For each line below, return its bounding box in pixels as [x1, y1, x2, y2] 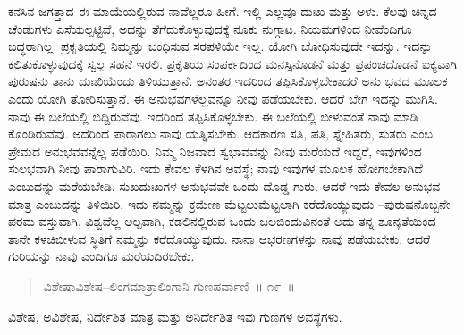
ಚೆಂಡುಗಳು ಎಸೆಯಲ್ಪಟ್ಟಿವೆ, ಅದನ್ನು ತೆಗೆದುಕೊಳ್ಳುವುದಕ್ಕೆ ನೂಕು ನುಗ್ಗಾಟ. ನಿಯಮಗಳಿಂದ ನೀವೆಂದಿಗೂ [8, 19, 412, 38]
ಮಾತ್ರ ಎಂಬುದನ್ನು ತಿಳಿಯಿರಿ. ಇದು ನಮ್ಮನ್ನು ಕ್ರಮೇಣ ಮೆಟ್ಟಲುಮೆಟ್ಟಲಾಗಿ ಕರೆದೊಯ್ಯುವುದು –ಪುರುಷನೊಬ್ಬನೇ [8, 194, 451, 213]
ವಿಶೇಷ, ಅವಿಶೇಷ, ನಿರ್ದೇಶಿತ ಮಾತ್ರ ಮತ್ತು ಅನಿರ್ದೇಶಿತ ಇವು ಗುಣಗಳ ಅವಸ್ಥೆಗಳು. [8, 306, 342, 325]
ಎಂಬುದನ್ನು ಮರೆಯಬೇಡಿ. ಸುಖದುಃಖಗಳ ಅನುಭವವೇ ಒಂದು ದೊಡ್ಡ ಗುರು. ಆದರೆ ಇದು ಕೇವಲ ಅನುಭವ [8, 176, 441, 195]
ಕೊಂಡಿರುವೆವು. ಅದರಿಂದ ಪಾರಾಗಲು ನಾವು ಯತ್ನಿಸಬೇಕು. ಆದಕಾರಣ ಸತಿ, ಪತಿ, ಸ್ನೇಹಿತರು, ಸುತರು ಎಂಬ [8, 124, 433, 143]
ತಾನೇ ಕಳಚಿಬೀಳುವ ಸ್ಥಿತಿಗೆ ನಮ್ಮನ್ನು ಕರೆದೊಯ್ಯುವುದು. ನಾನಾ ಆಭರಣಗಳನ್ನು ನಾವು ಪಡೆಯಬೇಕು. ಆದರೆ [8, 229, 431, 247]
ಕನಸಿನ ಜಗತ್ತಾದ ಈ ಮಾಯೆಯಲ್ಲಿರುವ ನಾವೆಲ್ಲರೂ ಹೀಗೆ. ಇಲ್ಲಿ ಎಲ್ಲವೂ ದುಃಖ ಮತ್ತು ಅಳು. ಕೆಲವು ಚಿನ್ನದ [8, 2, 437, 20]
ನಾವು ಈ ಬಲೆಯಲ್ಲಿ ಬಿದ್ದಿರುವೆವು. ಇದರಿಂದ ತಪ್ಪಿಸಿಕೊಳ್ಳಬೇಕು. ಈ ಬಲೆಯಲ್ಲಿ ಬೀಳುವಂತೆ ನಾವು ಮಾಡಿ [8, 106, 418, 125]
